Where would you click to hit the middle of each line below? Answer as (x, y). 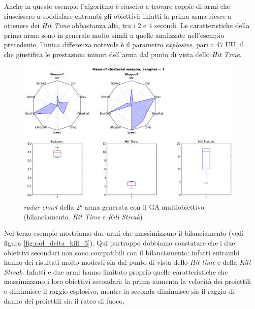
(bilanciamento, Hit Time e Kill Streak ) (83, 216)
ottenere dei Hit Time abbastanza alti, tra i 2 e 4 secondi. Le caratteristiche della (127, 25)
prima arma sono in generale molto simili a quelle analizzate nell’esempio (114, 35)
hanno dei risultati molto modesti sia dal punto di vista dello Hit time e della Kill (127, 262)
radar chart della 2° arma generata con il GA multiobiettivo (114, 207)
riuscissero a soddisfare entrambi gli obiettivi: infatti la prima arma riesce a (118, 15)
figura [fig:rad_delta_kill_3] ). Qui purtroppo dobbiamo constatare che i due (120, 242)
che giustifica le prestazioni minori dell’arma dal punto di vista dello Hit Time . (123, 54)
